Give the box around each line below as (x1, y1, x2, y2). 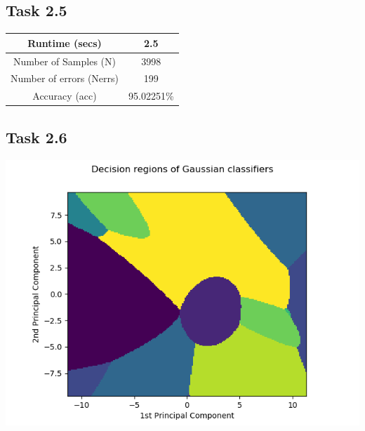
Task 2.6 (6, 126, 67, 147)
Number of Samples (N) (13, 53, 116, 68)
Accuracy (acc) (32, 88, 97, 103)
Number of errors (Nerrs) (11, 71, 119, 86)
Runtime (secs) (27, 35, 102, 50)
